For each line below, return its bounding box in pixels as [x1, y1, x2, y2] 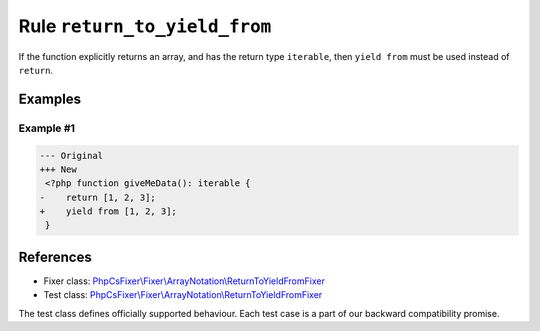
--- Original [39, 150, 104, 161]
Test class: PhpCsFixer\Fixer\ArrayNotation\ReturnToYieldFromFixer [43, 289, 323, 301]
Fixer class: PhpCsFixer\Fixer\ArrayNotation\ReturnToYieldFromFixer [43, 275, 325, 287]
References [18, 248, 92, 265]
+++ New [39, 163, 77, 175]
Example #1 [18, 121, 75, 135]
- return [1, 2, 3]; [39, 191, 157, 203]
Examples [18, 90, 82, 107]
